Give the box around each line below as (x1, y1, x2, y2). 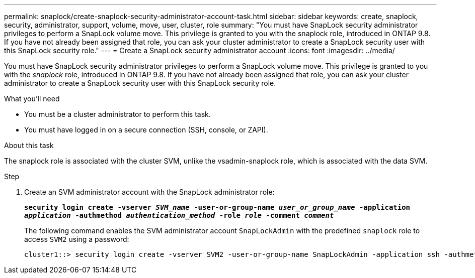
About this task (4, 141, 54, 150)
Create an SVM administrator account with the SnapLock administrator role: (24, 188, 275, 196)
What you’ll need (4, 94, 60, 103)
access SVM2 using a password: (24, 235, 129, 243)
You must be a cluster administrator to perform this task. (24, 110, 211, 118)
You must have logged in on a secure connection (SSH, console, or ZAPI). (24, 125, 268, 134)
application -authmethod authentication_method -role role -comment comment (24, 211, 334, 219)
